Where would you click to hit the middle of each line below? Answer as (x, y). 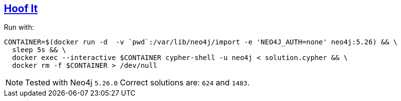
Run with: (19, 27)
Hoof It (21, 9)
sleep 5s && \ (39, 50)
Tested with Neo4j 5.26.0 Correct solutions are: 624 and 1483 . (137, 83)
